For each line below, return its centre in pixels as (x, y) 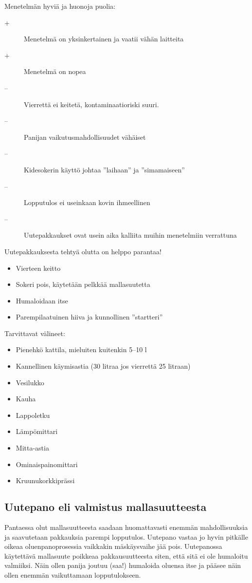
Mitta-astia (32, 448)
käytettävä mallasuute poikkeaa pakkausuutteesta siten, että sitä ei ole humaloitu (126, 555)
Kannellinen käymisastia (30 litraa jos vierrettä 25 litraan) (103, 366)
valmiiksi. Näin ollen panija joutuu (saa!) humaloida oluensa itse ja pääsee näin (123, 565)
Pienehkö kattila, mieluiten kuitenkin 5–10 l (81, 349)
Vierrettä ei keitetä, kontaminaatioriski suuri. (91, 104)
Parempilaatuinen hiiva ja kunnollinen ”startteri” (89, 317)
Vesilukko (30, 382)
